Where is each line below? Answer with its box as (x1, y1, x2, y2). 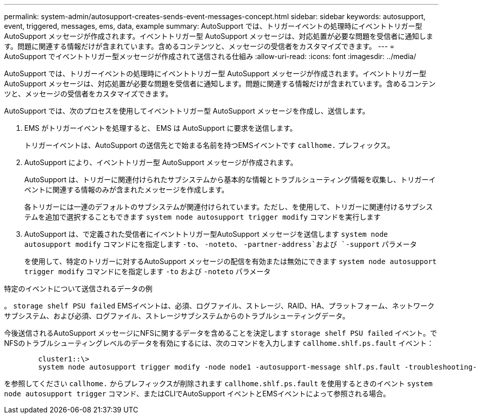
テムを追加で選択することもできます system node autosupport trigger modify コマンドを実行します (24, 213, 381, 221)
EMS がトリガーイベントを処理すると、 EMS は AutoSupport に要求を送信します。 (24, 124, 297, 132)
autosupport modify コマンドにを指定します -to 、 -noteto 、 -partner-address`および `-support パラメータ (24, 240, 417, 248)
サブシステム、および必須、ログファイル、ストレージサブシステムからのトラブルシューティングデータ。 (4, 311, 350, 320)
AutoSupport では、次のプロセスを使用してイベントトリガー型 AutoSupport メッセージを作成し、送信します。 (4, 107, 369, 115)
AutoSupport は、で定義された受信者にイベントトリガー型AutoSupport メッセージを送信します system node (24, 230, 388, 238)
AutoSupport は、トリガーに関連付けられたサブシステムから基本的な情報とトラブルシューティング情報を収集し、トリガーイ (24, 175, 436, 184)
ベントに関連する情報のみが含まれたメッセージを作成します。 (24, 185, 229, 194)
